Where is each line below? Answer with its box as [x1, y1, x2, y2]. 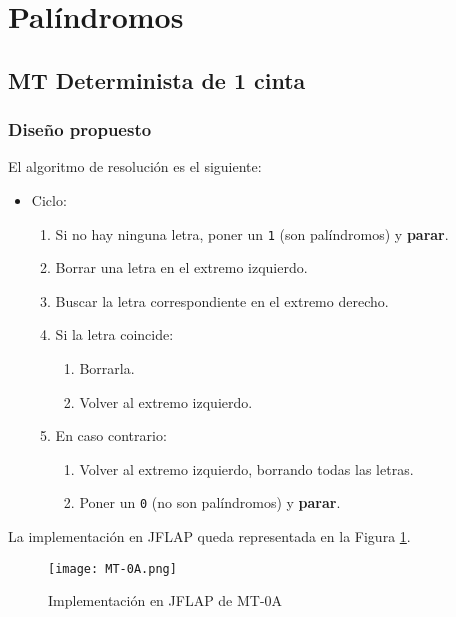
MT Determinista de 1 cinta [8, 64, 306, 95]
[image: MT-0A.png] [48, 561, 177, 576]
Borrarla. [79, 358, 135, 378]
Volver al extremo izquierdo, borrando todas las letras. [79, 458, 414, 479]
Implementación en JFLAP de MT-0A [48, 590, 283, 611]
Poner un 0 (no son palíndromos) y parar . [79, 492, 341, 513]
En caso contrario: [55, 425, 167, 446]
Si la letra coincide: [55, 324, 174, 345]
